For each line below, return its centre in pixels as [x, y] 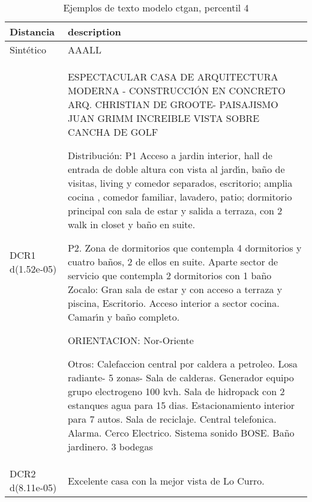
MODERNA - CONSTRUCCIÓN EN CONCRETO [176, 90]
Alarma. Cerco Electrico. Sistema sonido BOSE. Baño [181, 433]
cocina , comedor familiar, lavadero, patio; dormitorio [180, 197]
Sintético [28, 50]
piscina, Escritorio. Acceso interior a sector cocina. [173, 303]
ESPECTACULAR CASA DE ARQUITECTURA [173, 77]
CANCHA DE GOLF [113, 132]
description [94, 32]
